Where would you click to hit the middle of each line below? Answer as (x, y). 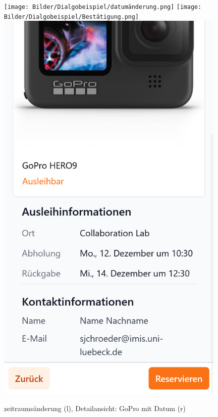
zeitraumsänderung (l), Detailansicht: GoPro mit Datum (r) (95, 408)
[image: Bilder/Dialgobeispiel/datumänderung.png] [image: (103, 7)
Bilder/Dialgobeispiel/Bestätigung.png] (72, 17)
